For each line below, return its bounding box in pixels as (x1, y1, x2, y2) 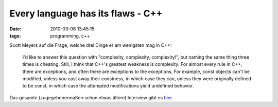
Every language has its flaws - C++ (9, 8, 163, 19)
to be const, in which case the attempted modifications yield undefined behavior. (22, 83, 194, 89)
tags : (9, 32, 21, 39)
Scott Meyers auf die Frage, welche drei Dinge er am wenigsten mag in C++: (9, 42, 172, 48)
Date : (9, 26, 22, 32)
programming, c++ (50, 32, 90, 39)
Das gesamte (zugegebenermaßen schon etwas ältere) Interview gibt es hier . (9, 94, 173, 100)
